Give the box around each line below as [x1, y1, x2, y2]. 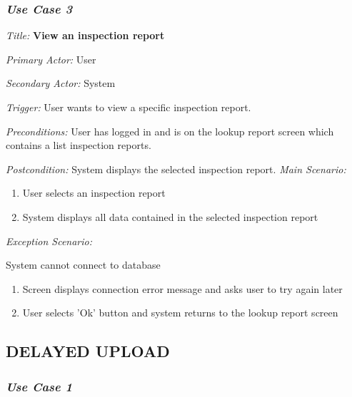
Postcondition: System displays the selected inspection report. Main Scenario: [6, 161, 346, 176]
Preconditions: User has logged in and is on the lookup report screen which [6, 123, 334, 138]
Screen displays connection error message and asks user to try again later [22, 281, 343, 296]
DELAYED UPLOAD [6, 340, 170, 362]
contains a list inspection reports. [6, 138, 151, 153]
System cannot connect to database [6, 257, 161, 272]
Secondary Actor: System [6, 76, 116, 91]
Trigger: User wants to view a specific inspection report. [6, 100, 251, 114]
